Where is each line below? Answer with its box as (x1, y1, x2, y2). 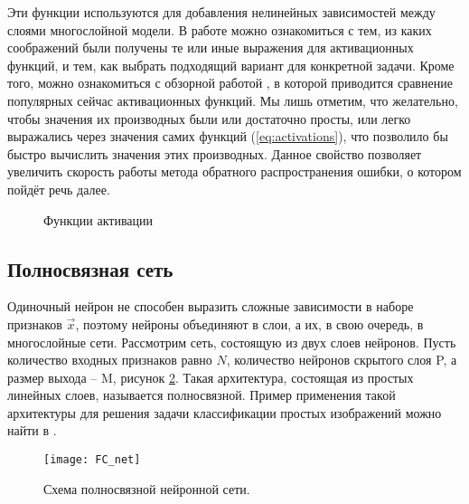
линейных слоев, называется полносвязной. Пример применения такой (7, 385, 396, 404)
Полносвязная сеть (7, 254, 174, 282)
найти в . (7, 421, 57, 440)
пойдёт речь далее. (7, 179, 110, 198)
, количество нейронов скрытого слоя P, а (226, 350, 457, 369)
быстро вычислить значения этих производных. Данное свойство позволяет (7, 144, 422, 163)
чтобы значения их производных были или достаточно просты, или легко (7, 109, 411, 128)
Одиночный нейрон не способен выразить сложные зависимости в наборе (7, 297, 414, 316)
